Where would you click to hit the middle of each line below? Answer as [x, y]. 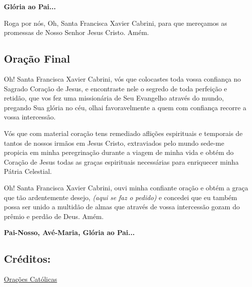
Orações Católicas [31, 279]
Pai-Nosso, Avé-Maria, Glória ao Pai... [69, 232]
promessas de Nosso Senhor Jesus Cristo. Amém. [76, 32]
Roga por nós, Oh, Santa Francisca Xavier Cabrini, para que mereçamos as [116, 23]
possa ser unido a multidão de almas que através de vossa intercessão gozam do [122, 207]
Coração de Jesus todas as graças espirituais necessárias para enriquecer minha [121, 161]
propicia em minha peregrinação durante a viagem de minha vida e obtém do [119, 152]
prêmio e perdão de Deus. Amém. [54, 216]
